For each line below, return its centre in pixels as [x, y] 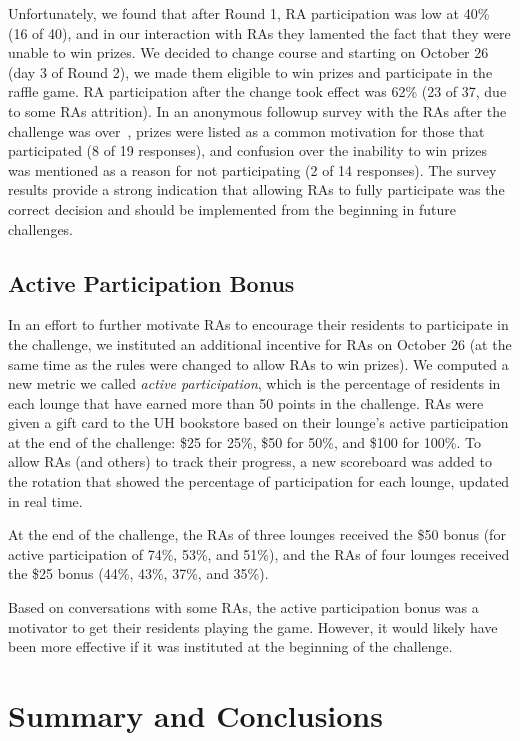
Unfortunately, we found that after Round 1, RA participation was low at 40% [249, 13]
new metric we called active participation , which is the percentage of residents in [254, 383]
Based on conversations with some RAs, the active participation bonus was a [243, 607]
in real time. [45, 500]
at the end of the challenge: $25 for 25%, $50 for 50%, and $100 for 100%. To [244, 441]
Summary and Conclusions [195, 715]
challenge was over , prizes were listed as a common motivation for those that [246, 130]
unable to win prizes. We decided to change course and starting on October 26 [248, 52]
